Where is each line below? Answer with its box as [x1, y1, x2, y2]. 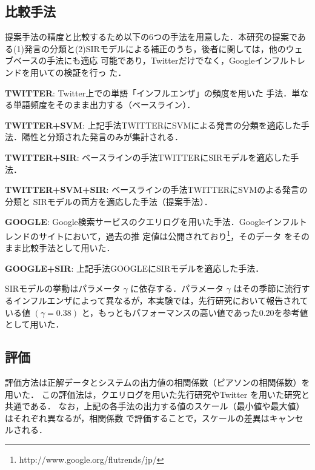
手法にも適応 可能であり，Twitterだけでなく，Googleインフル [47, 54, 289, 67]
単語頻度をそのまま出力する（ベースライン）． [13, 98, 196, 111]
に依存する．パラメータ [130, 282, 224, 295]
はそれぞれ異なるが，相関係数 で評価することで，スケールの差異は [5, 411, 270, 424]
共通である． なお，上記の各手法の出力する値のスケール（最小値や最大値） [5, 400, 305, 412]
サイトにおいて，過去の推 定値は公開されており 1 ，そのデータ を [38, 227, 293, 242]
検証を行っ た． [64, 65, 127, 78]
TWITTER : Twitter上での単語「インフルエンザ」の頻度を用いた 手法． [5, 86, 292, 99]
